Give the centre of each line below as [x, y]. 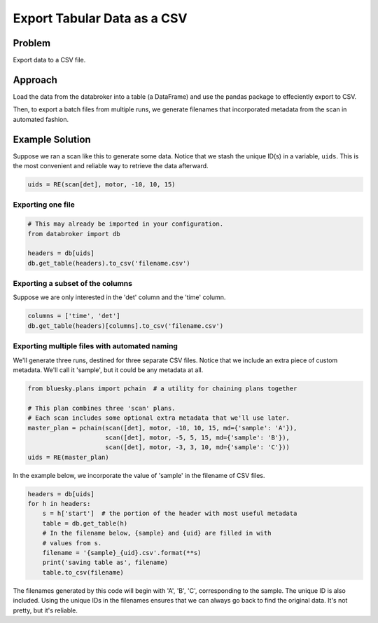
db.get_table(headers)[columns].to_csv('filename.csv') [126, 326]
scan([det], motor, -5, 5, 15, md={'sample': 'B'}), [198, 437]
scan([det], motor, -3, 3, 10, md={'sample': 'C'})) [198, 447]
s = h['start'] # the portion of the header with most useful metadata [170, 514]
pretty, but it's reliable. [45, 610]
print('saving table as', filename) [105, 563]
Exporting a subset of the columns [73, 284]
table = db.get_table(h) [85, 523]
